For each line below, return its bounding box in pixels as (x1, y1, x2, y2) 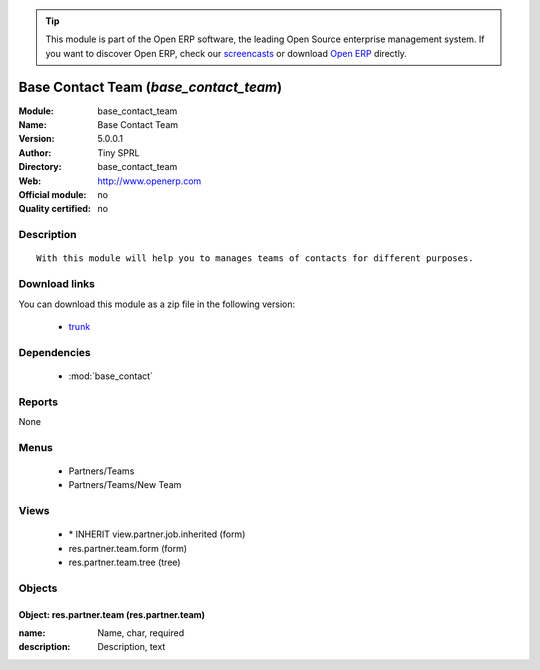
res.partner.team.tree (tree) (68, 556, 181, 569)
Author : (18, 146, 52, 159)
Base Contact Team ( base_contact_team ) (18, 78, 283, 95)
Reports (18, 395, 59, 409)
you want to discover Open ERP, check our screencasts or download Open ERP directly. (45, 47, 407, 59)
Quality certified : (18, 203, 92, 215)
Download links (18, 277, 95, 291)
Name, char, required (97, 627, 185, 639)
